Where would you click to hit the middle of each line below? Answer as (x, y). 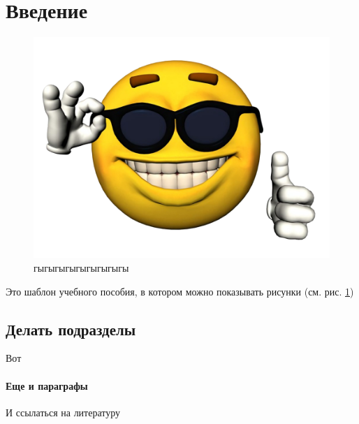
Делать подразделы (71, 329)
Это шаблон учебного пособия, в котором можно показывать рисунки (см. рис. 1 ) (180, 291)
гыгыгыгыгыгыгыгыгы (81, 268)
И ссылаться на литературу (63, 412)
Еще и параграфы (47, 385)
